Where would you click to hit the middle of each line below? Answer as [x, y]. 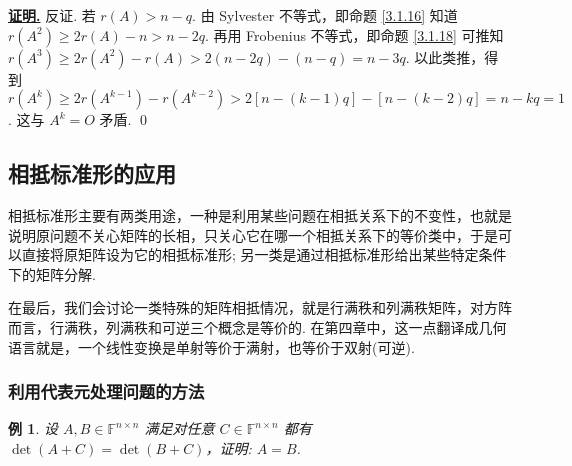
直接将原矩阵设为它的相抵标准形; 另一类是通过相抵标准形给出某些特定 [250, 254]
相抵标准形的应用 [92, 173]
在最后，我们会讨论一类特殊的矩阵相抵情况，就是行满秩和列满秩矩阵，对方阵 [260, 307]
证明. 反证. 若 [52, 15]
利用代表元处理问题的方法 [106, 391]
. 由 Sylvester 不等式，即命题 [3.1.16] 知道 [325, 15]
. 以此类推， [445, 56]
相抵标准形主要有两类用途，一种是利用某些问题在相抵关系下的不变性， [239, 214]
